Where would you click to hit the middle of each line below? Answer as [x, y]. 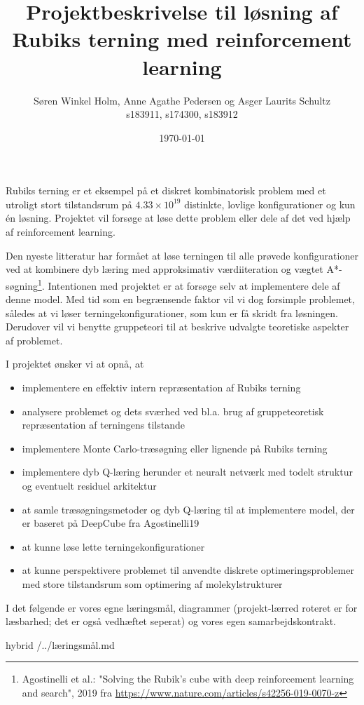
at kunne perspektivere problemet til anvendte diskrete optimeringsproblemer [188, 570]
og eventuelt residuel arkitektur [89, 486]
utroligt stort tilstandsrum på [69, 204]
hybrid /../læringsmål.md [60, 644]
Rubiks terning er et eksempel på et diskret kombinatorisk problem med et [166, 190]
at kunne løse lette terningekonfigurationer [113, 546]
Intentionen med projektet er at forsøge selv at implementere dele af [194, 285]
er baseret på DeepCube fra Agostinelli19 [111, 523]
